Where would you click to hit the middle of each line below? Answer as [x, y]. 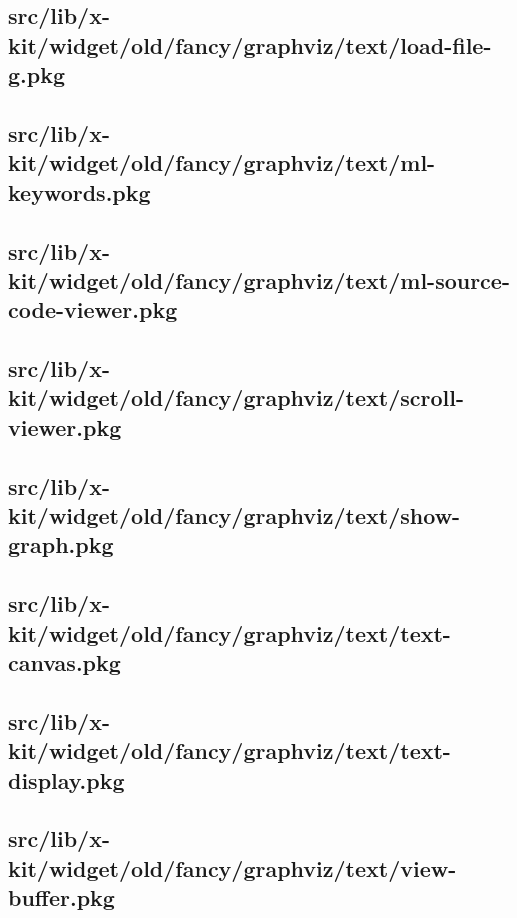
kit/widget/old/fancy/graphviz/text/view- [232, 867]
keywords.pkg [79, 191]
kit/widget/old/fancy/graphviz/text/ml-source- [259, 279]
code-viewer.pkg [93, 309]
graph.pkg [61, 544]
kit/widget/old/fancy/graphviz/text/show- [234, 515]
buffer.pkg [61, 897]
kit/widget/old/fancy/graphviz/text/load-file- [250, 44]
